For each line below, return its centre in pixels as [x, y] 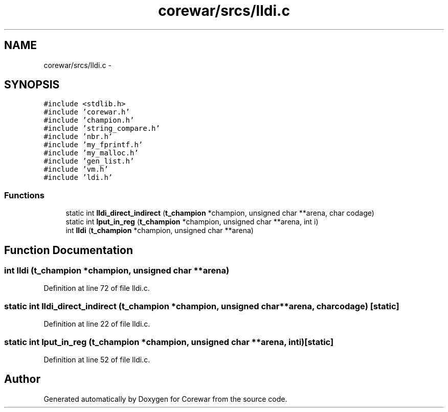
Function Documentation [69, 250]
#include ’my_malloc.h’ [91, 153]
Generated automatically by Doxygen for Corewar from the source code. [165, 399]
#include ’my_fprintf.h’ [93, 145]
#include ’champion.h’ [89, 120]
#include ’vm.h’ [76, 169]
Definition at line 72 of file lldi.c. [97, 288]
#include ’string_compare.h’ [102, 129]
